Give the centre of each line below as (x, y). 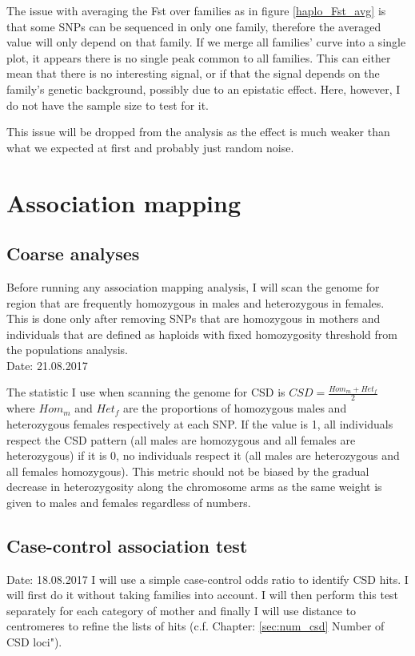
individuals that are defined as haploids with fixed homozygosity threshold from (202, 334)
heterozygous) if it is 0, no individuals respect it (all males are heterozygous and (203, 455)
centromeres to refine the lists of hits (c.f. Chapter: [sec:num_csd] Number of (196, 626)
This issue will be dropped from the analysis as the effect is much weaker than (198, 132)
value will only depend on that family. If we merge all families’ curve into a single (206, 42)
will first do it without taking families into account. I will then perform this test (203, 595)
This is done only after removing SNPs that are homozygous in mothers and (194, 318)
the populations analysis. (67, 350)
